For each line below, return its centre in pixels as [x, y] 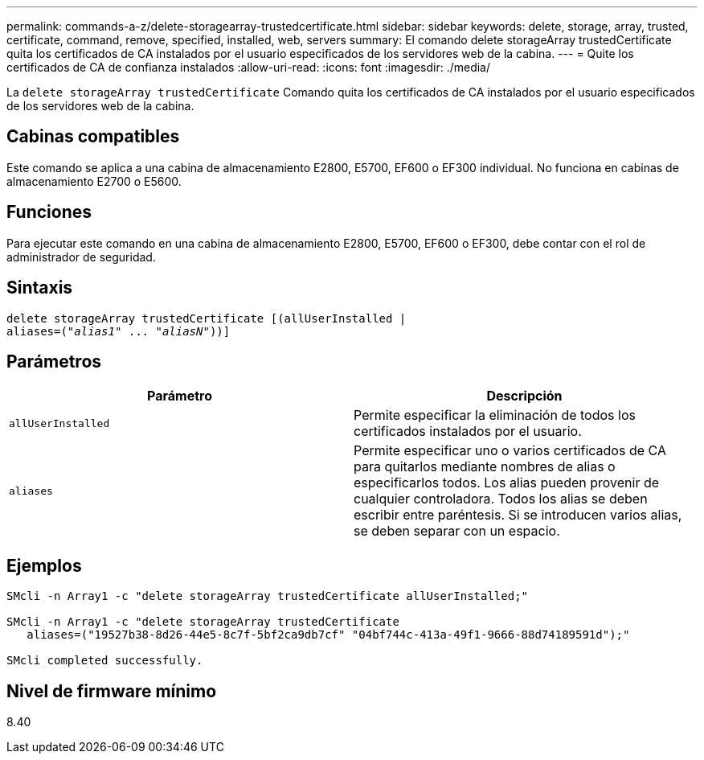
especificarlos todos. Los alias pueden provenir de [507, 483]
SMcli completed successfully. [105, 661]
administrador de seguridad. [81, 257]
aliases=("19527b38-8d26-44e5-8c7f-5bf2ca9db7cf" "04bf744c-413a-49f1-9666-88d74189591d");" [328, 635]
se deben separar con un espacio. [457, 531]
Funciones [49, 212]
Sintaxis [40, 288]
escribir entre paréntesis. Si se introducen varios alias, [518, 515]
